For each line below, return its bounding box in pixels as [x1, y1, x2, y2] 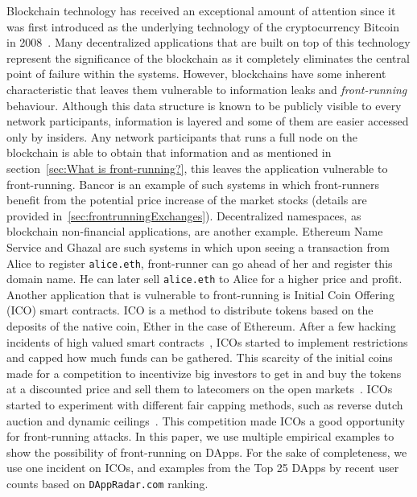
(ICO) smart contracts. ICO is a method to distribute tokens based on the [6, 302, 374, 318]
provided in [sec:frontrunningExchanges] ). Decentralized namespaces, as [6, 207, 361, 224]
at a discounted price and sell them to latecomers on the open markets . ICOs [6, 380, 393, 397]
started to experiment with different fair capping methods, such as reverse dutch [6, 396, 403, 413]
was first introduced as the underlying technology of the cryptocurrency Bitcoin [6, 18, 399, 35]
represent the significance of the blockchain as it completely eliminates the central [6, 49, 410, 66]
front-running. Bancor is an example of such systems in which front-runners [6, 175, 379, 192]
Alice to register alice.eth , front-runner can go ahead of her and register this [6, 254, 393, 271]
